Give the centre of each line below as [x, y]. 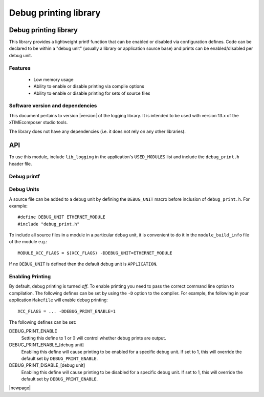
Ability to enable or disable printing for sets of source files [92, 93]
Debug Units [24, 189]
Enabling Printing [30, 277]
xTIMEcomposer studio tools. [38, 123]
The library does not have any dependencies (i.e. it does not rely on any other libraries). [97, 131]
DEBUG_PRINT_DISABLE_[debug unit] [47, 365]
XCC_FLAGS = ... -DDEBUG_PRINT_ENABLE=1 [67, 311]
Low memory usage [54, 79]
